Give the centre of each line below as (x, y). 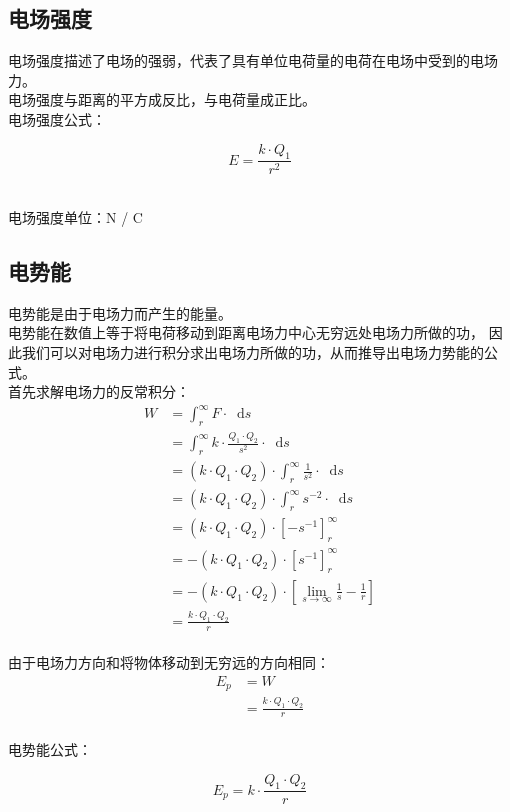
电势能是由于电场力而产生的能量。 (120, 312)
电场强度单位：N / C (75, 217)
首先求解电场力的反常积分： (99, 391)
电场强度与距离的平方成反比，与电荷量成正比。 (162, 99)
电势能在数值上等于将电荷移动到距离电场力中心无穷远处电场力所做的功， (246, 332)
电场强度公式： (57, 118)
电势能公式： (50, 749)
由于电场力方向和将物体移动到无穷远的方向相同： (169, 662)
